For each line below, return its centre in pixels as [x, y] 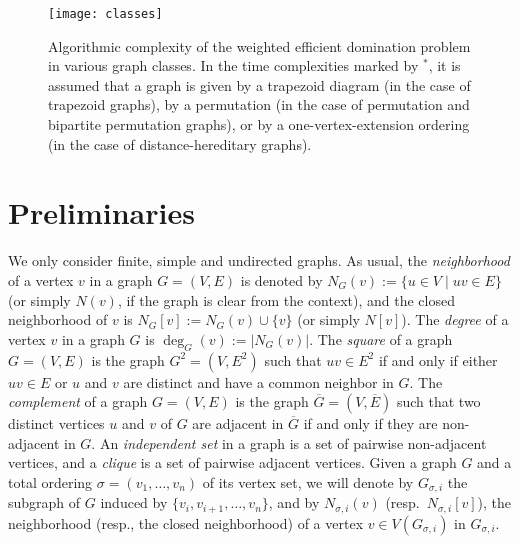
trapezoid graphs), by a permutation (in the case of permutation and [259, 104]
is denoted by [281, 279]
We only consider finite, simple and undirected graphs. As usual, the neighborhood [259, 260]
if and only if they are [370, 423]
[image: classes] [105, 14]
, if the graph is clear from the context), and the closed [286, 299]
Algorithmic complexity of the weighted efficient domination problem [259, 45]
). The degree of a [455, 319]
